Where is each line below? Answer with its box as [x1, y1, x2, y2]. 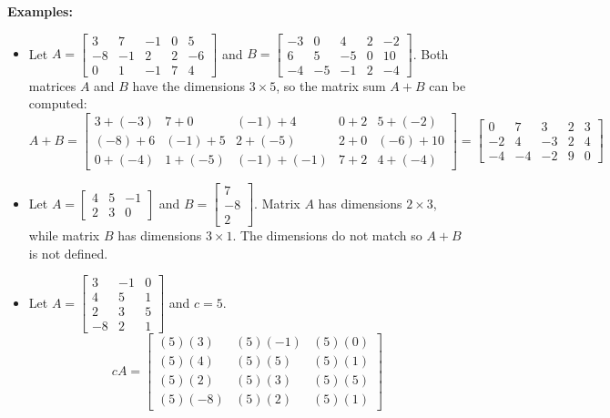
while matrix [28, 226, 100, 245]
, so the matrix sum [276, 76, 386, 95]
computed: [28, 94, 87, 113]
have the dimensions [132, 76, 246, 95]
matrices [28, 76, 76, 95]
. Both [412, 44, 449, 63]
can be [429, 76, 466, 95]
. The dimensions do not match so [232, 226, 422, 245]
